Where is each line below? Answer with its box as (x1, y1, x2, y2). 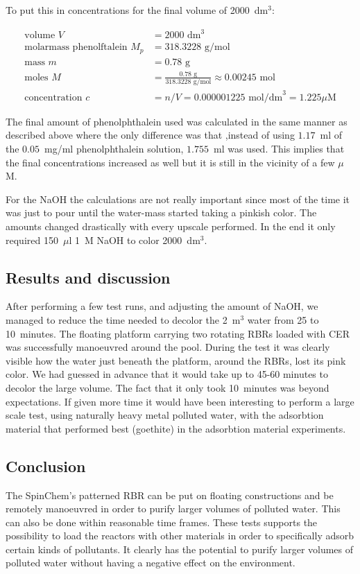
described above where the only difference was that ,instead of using (6, 128, 295, 142)
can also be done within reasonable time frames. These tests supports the (6, 514, 318, 529)
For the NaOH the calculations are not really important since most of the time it (6, 191, 350, 206)
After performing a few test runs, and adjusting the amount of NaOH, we (6, 299, 318, 313)
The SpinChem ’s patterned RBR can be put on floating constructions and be (6, 487, 334, 502)
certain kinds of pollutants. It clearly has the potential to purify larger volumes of (6, 541, 354, 556)
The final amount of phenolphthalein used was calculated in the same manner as (6, 114, 348, 128)
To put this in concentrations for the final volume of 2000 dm (6, 3, 268, 17)
